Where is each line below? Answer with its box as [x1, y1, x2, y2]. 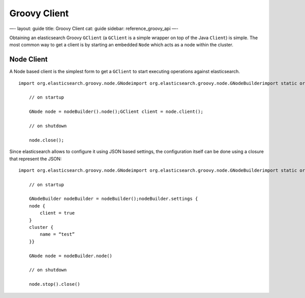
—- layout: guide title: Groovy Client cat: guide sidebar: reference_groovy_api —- [9, 25, 179, 32]
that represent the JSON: [9, 156, 62, 162]
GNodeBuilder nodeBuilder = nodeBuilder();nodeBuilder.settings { [28, 196, 198, 202]
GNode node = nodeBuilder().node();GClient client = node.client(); [28, 109, 203, 114]
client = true [40, 210, 75, 216]
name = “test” [40, 231, 75, 237]
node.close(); [28, 137, 65, 143]
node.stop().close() [28, 281, 80, 287]
